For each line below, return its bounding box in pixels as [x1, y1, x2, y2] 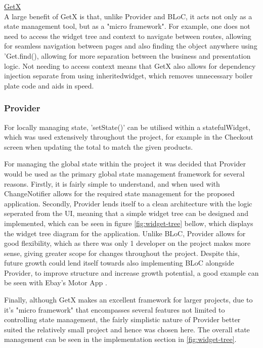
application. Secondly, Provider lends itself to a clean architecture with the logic [4, 198, 252, 208]
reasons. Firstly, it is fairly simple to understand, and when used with [4, 178, 220, 189]
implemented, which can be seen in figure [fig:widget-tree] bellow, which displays [4, 217, 253, 228]
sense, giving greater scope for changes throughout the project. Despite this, [4, 247, 240, 258]
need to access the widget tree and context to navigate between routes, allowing [4, 30, 251, 41]
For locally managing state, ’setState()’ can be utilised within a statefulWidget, [4, 121, 251, 132]
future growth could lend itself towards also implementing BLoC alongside [4, 257, 234, 268]
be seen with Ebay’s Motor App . [4, 277, 107, 288]
